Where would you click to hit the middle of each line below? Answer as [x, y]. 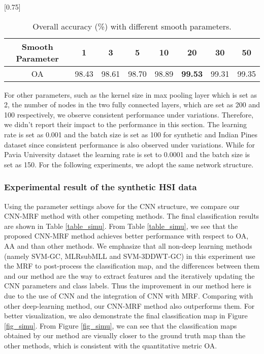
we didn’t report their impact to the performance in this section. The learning [125, 124]
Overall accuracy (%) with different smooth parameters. [132, 26]
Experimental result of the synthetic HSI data [101, 187]
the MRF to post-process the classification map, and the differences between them [132, 266]
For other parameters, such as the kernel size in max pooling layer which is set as [130, 94]
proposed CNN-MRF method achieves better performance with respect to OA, [126, 236]
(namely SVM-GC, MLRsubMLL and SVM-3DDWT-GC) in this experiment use [130, 256]
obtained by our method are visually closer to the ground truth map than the [125, 335]
